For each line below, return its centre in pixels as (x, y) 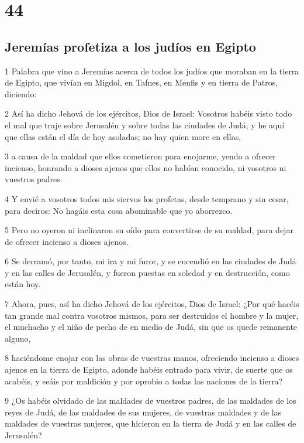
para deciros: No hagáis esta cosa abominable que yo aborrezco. (119, 210)
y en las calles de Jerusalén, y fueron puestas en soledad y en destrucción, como (147, 272)
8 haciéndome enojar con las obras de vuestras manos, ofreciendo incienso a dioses (152, 358)
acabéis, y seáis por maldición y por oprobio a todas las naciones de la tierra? (144, 381)
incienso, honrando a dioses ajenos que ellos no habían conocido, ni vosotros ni (146, 167)
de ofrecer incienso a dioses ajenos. (67, 241)
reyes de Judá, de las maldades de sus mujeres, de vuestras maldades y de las (143, 412)
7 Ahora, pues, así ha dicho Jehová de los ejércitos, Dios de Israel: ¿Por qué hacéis (152, 304)
